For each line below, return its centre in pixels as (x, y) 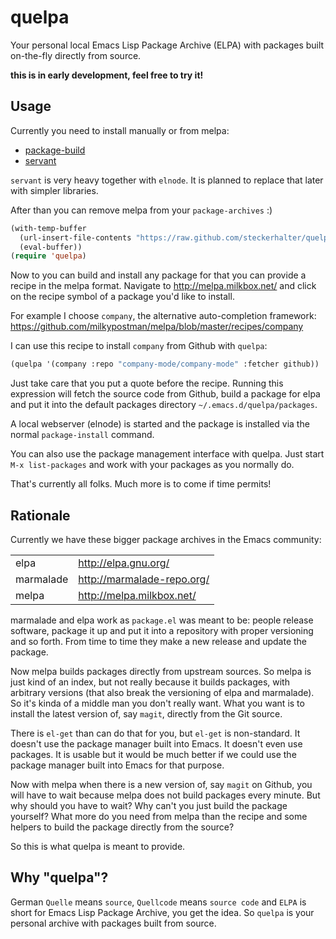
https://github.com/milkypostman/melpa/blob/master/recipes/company (157, 327)
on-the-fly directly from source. (76, 55)
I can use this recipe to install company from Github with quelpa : (139, 346)
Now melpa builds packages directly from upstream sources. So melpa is (161, 671)
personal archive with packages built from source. (113, 923)
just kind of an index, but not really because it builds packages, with (150, 682)
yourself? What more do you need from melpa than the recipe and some (159, 816)
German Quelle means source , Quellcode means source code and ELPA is (158, 902)
